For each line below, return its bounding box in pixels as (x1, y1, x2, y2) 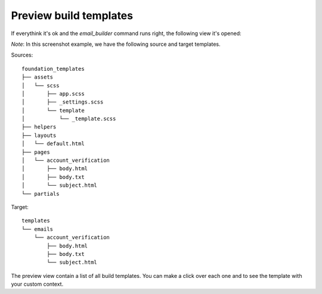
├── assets (21, 74, 54, 80)
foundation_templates (21, 65, 85, 72)
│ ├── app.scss (21, 90, 85, 97)
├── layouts (21, 132, 57, 139)
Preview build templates (11, 9, 134, 22)
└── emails (21, 226, 54, 232)
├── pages (21, 149, 50, 155)
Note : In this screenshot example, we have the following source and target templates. (11, 40, 221, 48)
